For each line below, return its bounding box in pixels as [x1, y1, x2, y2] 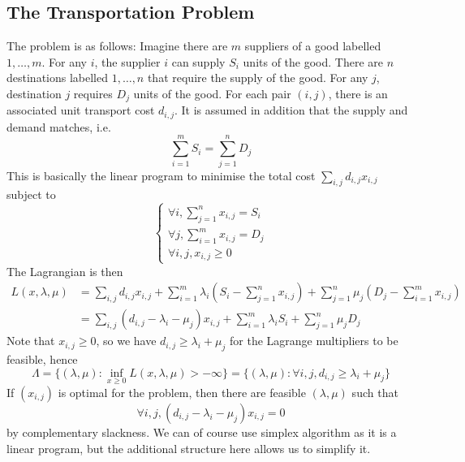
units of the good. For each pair [133, 84, 291, 101]
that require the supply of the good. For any [147, 69, 368, 86]
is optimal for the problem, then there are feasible [58, 383, 306, 400]
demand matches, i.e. [6, 118, 111, 135]
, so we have [96, 332, 157, 349]
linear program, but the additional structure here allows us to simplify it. [6, 439, 371, 456]
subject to [6, 186, 56, 203]
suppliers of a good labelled [244, 37, 381, 54]
